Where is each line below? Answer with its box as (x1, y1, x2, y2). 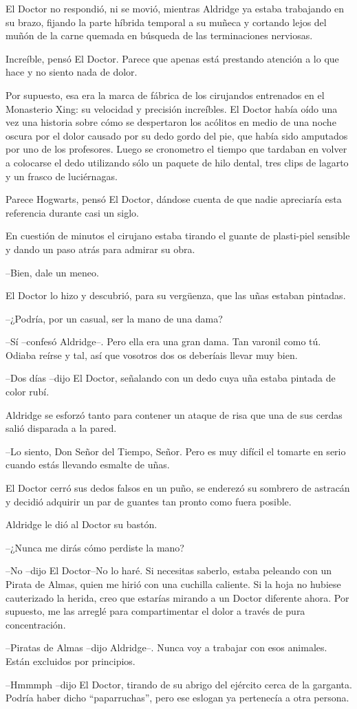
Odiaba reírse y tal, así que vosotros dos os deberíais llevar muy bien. (6, 347, 298, 362)
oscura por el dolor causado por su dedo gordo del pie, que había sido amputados (6, 128, 348, 142)
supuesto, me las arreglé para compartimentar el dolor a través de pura (6, 604, 305, 618)
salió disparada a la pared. (6, 421, 117, 435)
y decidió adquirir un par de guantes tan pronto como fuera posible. (6, 494, 292, 508)
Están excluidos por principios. (6, 653, 136, 668)
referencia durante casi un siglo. (6, 205, 139, 219)
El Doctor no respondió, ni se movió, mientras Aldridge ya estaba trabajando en (6, 1, 345, 15)
